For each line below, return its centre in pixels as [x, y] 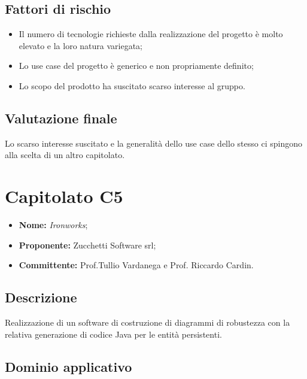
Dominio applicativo [69, 366]
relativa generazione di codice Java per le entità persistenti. [113, 334]
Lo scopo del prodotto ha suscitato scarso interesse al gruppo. [132, 85]
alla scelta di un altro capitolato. [65, 155]
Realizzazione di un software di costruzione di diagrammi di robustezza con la [148, 322]
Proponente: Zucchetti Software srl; [87, 245]
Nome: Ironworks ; [53, 225]
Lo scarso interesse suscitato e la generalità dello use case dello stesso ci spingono [153, 143]
